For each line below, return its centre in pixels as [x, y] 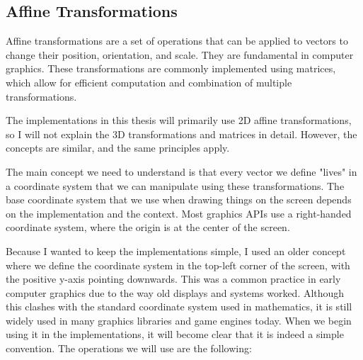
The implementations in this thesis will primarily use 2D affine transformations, [179, 120]
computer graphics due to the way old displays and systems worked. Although [175, 292]
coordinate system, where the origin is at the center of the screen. [148, 227]
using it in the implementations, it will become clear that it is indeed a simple [175, 334]
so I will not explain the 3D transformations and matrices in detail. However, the [181, 134]
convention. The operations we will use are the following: [129, 348]
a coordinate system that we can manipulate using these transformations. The [175, 185]
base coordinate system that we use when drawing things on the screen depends [179, 199]
